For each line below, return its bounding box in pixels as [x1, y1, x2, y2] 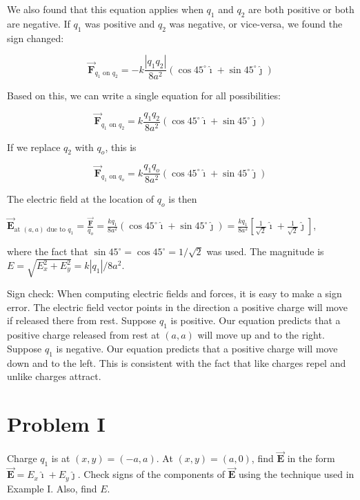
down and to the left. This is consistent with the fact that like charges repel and [7, 355, 346, 370]
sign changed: [7, 30, 64, 45]
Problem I [7, 410, 106, 438]
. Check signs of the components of [77, 467, 226, 481]
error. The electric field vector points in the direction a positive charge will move [7, 299, 348, 314]
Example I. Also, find [7, 481, 97, 495]
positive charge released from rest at [7, 328, 160, 342]
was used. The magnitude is [206, 244, 324, 259]
